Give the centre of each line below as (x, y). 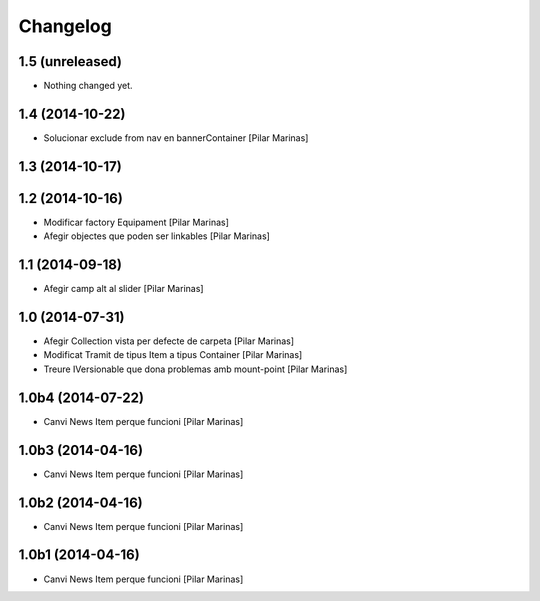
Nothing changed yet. (88, 86)
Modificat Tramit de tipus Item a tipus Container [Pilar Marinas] (173, 355)
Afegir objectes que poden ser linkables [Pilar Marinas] (156, 236)
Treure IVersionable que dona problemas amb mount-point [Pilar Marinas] (195, 369)
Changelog (65, 26)
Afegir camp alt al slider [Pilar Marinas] (123, 289)
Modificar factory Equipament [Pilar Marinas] (136, 222)
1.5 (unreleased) (70, 61)
